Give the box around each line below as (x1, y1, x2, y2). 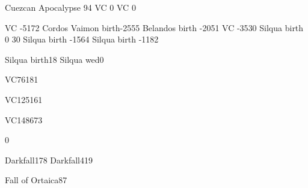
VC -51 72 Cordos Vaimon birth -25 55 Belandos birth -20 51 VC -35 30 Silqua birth (5, 21, 304, 34)
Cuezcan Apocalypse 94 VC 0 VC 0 (5, 1, 136, 13)
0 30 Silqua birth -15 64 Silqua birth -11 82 (5, 33, 159, 46)
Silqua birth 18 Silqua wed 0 (5, 53, 104, 65)
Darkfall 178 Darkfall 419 (5, 153, 93, 166)
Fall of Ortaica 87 (5, 174, 67, 186)
